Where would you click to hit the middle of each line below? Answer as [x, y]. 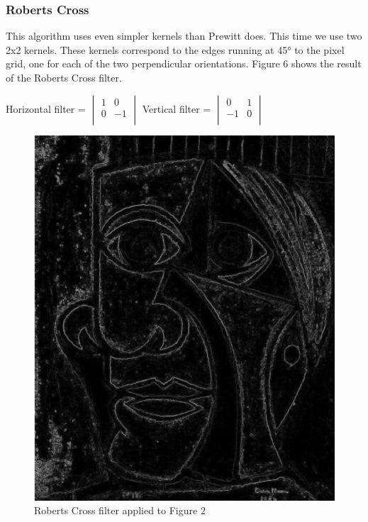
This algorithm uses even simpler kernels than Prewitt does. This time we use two [184, 36]
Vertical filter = [177, 108]
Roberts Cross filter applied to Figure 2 [120, 510]
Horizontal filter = [46, 108]
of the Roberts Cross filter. [64, 77]
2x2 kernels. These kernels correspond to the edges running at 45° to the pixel [175, 49]
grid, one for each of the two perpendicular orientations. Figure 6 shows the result [184, 63]
